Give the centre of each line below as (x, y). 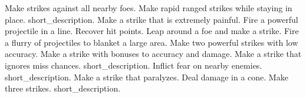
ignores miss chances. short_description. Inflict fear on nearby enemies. (134, 65)
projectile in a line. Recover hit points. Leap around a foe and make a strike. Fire (152, 31)
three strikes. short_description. (63, 88)
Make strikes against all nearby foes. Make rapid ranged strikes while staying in (149, 8)
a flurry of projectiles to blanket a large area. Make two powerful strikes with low (152, 42)
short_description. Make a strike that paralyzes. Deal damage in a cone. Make (147, 77)
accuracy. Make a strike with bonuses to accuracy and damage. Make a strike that (153, 54)
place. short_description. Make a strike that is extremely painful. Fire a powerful (152, 19)
